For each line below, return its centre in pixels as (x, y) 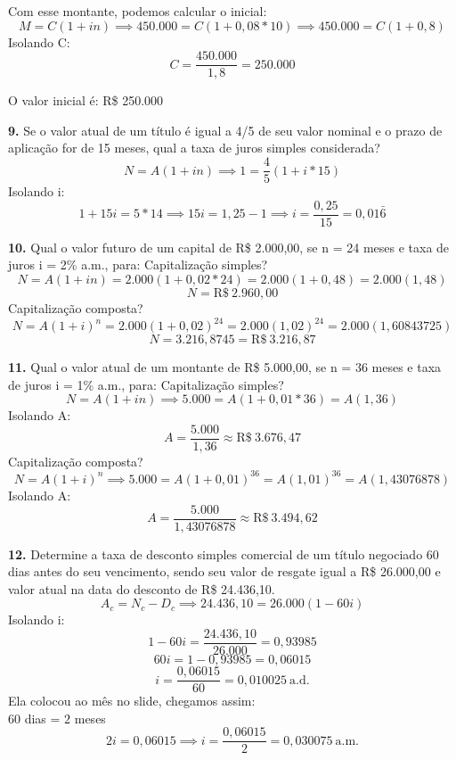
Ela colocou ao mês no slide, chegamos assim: (132, 701)
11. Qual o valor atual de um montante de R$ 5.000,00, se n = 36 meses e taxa (225, 367)
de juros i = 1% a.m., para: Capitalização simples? (146, 384)
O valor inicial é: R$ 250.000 (86, 100)
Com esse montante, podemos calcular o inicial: (138, 11)
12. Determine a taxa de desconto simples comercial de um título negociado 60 (224, 553)
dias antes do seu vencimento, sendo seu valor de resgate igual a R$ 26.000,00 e (224, 571)
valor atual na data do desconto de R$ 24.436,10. (142, 588)
